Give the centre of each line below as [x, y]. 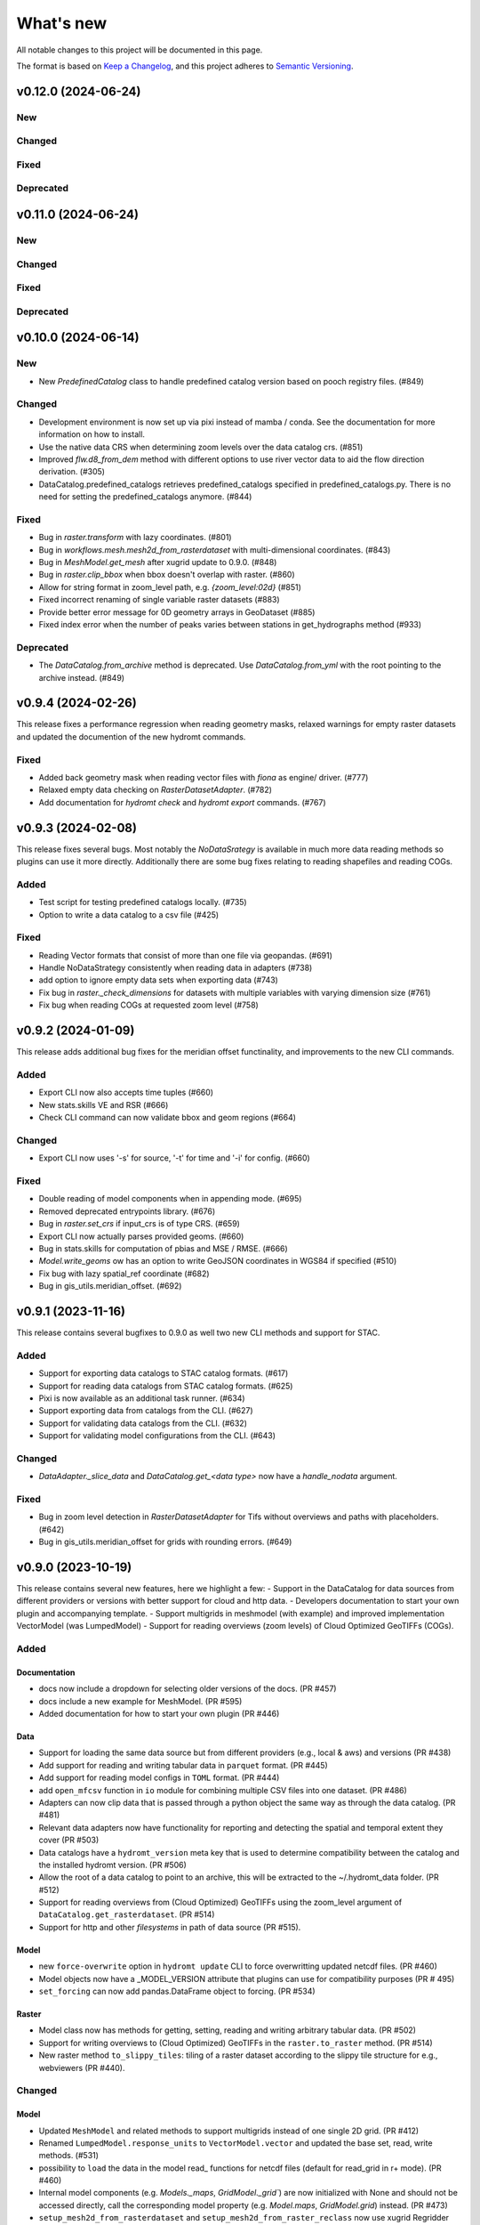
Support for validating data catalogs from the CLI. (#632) [143, 1423]
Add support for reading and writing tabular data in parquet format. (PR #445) [183, 1765]
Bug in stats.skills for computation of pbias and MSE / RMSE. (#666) [163, 1248]
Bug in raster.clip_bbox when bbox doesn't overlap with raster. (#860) [167, 575]
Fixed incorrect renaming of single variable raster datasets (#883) [159, 600]
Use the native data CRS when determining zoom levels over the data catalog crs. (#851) [201, 447]
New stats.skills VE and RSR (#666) [104, 1104]
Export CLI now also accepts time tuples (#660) [126, 1092]
